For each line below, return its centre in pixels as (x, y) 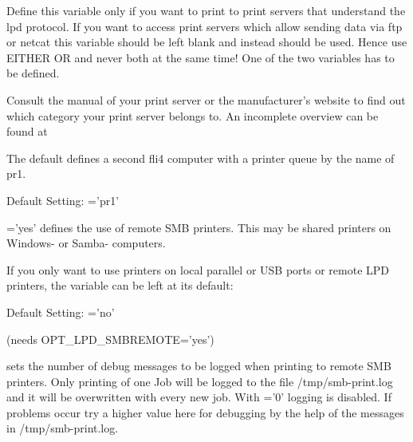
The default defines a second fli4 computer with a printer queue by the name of (201, 158)
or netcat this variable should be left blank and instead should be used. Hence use (207, 42)
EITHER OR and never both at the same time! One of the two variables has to (201, 57)
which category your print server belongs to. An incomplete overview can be (193, 115)
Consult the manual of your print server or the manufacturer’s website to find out (206, 99)
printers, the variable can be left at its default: (120, 285)
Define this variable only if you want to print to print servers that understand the (206, 10)
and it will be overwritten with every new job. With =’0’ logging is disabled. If (199, 397)
